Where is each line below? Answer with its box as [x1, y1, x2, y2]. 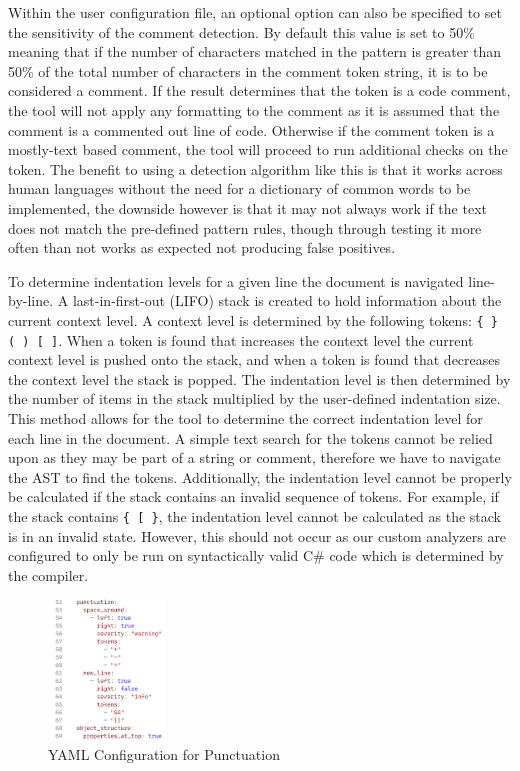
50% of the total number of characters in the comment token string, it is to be [8, 60, 488, 81]
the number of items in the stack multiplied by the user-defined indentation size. [8, 388, 501, 409]
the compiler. [8, 564, 89, 585]
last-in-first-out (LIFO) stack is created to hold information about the [72, 290, 502, 311]
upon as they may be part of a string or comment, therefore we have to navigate [8, 447, 501, 468]
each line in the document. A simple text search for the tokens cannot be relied [8, 427, 493, 448]
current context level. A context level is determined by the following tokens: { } [8, 309, 498, 330]
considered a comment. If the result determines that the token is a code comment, [8, 80, 511, 101]
